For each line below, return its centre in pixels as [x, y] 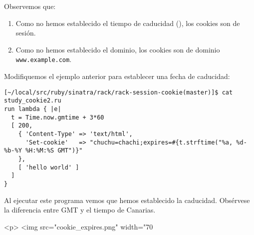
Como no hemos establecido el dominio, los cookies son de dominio [118, 49]
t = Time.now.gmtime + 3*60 [58, 117]
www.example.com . [44, 59]
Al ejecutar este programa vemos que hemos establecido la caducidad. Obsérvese [127, 200]
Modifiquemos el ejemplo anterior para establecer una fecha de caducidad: [117, 76]
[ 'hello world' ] [49, 167]
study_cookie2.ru [33, 101]
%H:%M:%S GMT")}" [54, 151]
